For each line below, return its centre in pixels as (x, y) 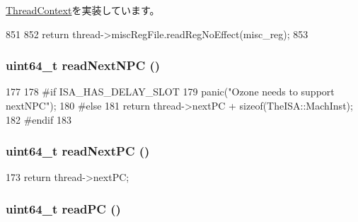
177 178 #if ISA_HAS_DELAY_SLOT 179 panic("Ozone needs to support (170, 92)
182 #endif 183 (39, 119)
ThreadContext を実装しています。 (83, 10)
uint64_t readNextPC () (78, 151)
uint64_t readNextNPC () (83, 65)
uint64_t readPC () (63, 208)
